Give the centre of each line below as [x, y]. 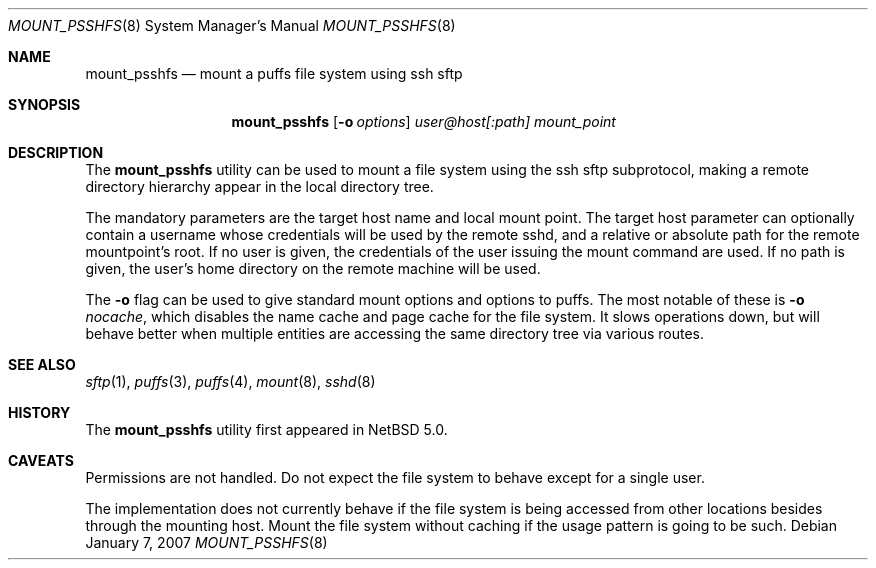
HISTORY [39, 412]
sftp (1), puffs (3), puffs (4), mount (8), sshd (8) [230, 381]
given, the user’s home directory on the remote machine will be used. [313, 268]
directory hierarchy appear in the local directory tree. [259, 186]
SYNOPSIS [44, 104]
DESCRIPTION [56, 152]
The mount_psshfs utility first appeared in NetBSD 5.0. [266, 429]
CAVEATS [41, 460]
